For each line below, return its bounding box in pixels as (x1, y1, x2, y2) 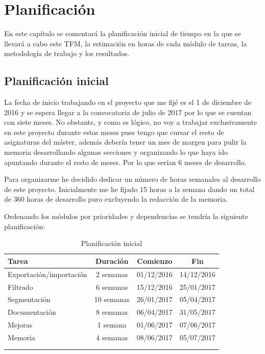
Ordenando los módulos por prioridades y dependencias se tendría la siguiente (4, 211, 248, 222)
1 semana (97, 319, 127, 330)
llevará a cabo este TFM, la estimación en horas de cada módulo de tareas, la (4, 38, 247, 48)
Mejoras (8, 319, 33, 330)
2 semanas (95, 268, 128, 279)
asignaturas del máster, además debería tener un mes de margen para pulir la (4, 137, 247, 147)
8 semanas (95, 307, 128, 317)
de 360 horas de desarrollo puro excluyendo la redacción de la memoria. (4, 194, 228, 204)
